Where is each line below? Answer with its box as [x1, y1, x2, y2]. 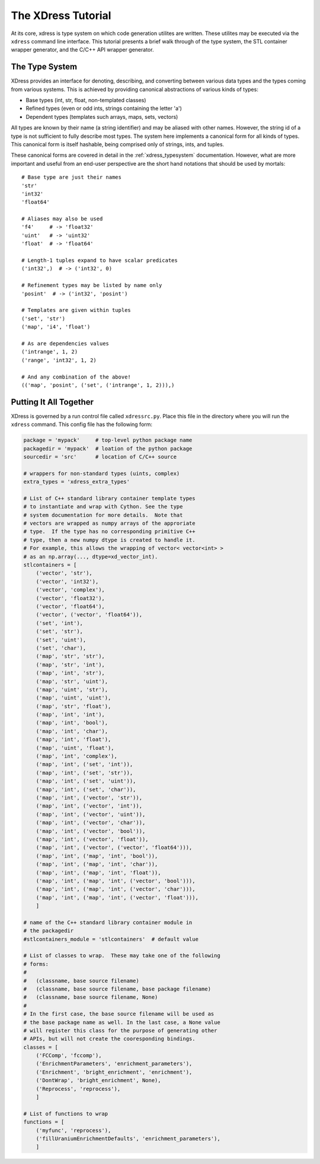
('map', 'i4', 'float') [21, 324, 91, 330]
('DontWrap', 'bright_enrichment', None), [36, 1077, 161, 1084]
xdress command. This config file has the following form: [11, 421, 153, 428]
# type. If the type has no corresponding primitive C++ [23, 528, 196, 535]
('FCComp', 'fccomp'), [36, 1052, 102, 1059]
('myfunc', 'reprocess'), [36, 1127, 111, 1134]
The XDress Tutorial [11, 9, 111, 22]
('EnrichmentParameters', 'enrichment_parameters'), [36, 1061, 193, 1067]
